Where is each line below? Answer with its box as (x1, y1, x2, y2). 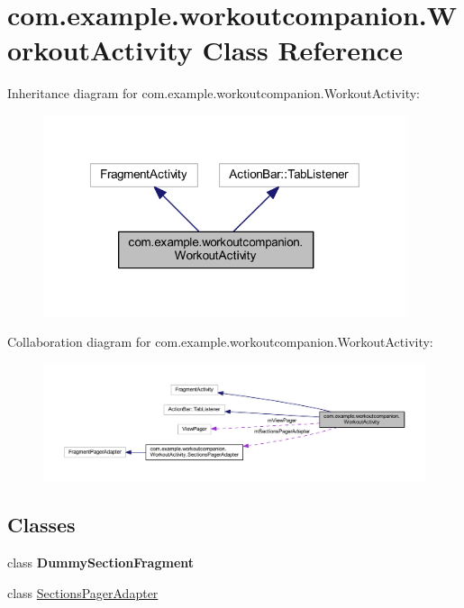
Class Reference (202, 32, 403, 68)
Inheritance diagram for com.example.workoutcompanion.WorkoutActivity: (7, 84, 420, 103)
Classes (7, 511, 76, 539)
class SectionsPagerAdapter (7, 583, 159, 602)
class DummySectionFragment (7, 553, 195, 572)
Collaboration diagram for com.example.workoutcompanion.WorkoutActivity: (7, 332, 433, 351)
